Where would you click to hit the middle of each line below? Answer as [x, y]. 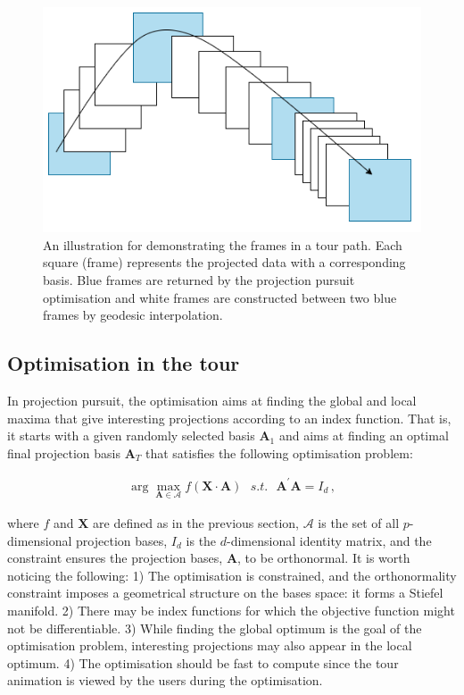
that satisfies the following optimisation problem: [279, 452]
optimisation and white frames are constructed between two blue [220, 297]
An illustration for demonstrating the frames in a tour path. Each [223, 244]
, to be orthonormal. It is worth [324, 558]
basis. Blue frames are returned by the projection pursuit [199, 279]
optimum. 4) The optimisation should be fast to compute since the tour [203, 662]
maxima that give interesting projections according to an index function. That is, [229, 418]
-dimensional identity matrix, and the [329, 540]
